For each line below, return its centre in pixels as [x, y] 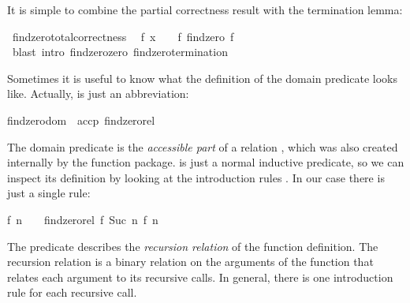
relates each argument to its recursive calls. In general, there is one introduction [200, 277]
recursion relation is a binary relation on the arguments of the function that [190, 262]
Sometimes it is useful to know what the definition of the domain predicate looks [203, 78]
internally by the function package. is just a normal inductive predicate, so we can [206, 162]
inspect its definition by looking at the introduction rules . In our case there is [196, 177]
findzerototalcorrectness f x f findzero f [123, 36]
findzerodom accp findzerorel [81, 120]
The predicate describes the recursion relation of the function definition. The [193, 246]
